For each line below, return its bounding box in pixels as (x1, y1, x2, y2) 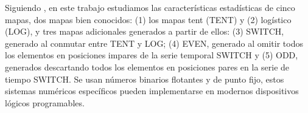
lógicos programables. (5, 96, 85, 109)
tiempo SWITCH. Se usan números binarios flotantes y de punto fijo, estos (5, 72, 284, 85)
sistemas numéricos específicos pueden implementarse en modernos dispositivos (5, 84, 299, 97)
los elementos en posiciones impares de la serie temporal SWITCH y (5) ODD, (5, 49, 298, 61)
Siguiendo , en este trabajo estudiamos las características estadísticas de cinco (5, 1, 295, 13)
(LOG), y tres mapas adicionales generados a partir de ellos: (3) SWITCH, (5, 25, 284, 38)
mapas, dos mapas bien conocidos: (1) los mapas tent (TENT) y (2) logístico (5, 13, 292, 26)
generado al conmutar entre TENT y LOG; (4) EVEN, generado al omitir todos (5, 36, 303, 49)
